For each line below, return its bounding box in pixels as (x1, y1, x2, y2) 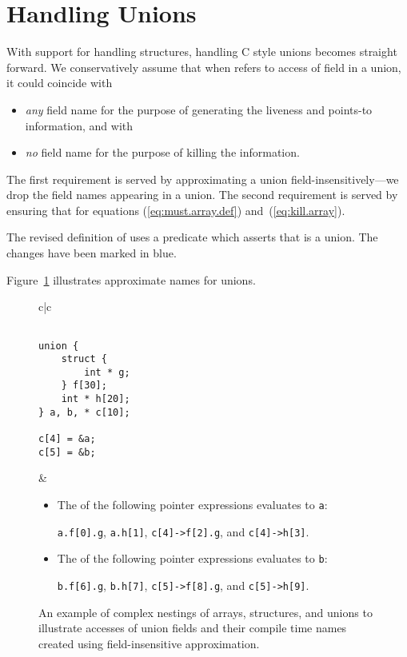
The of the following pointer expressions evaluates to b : (57, 550, 328, 567)
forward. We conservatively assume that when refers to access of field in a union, (6, 58, 401, 75)
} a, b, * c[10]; (38, 406, 130, 418)
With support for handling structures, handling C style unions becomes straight (6, 43, 397, 60)
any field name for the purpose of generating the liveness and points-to (25, 101, 373, 117)
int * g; (84, 366, 130, 378)
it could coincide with (6, 74, 113, 91)
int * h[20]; (61, 393, 130, 405)
